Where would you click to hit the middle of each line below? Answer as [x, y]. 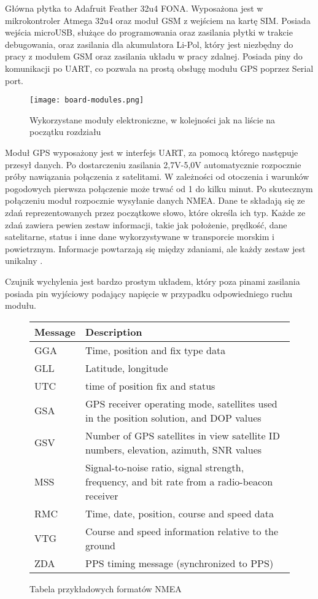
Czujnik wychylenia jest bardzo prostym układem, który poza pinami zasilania [153, 281]
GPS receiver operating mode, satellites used [181, 403]
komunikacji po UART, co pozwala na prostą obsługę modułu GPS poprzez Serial [159, 68]
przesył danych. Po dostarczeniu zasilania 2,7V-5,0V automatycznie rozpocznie [153, 164]
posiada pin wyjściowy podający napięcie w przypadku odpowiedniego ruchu [149, 293]
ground [100, 545]
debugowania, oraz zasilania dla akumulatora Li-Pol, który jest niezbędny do [149, 44]
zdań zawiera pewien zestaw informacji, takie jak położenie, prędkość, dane [146, 224]
